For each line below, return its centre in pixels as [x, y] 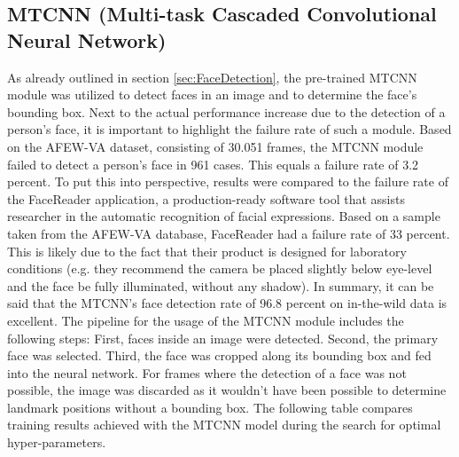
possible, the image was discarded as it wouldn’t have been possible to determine [227, 390]
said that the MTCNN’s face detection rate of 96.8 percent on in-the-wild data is [227, 303]
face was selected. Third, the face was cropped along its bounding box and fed [219, 355]
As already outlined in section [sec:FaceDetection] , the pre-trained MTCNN [212, 77]
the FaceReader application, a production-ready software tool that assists [206, 198]
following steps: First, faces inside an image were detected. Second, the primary [223, 338]
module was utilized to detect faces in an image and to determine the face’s [212, 95]
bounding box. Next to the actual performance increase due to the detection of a [226, 111]
